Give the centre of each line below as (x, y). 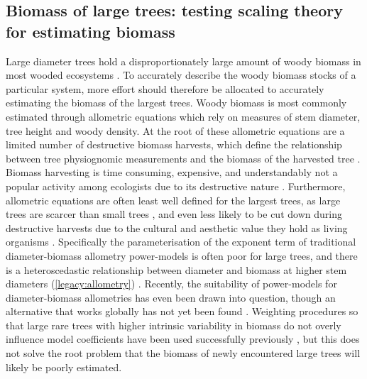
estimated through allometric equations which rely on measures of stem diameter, (183, 116)
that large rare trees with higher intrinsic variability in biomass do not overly (174, 325)
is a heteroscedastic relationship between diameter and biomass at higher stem (176, 269)
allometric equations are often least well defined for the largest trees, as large (173, 200)
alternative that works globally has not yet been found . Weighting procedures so (182, 311)
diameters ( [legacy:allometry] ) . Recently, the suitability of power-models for (171, 284)
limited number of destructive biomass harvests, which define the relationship (174, 144)
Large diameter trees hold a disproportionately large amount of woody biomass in (183, 61)
